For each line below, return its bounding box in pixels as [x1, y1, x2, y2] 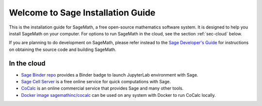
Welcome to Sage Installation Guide [9, 7, 156, 18]
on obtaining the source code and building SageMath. [9, 46, 116, 52]
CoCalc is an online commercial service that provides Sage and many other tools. [21, 85, 184, 91]
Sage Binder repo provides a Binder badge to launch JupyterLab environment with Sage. [21, 72, 198, 77]
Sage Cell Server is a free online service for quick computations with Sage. [21, 79, 171, 85]
